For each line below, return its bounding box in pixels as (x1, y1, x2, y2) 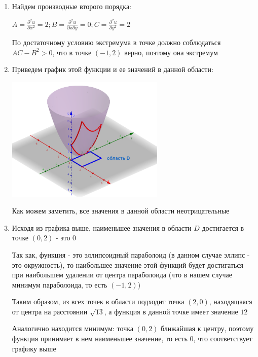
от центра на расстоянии (12, 306, 88, 316)
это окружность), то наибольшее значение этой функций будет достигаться (12, 259, 243, 270)
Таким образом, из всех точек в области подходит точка (12, 296, 185, 307)
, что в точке (52, 47, 92, 57)
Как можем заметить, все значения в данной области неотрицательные (12, 205, 230, 216)
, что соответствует (193, 333, 252, 344)
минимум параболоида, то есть (12, 279, 107, 290)
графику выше (12, 343, 56, 353)
